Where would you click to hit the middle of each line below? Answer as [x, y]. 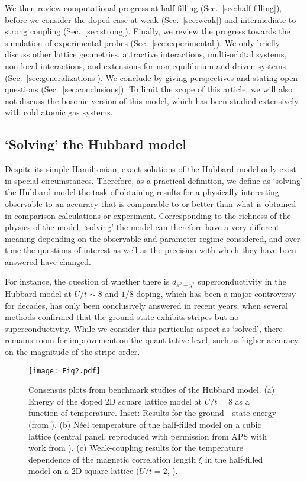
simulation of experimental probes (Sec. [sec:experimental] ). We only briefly [143, 42]
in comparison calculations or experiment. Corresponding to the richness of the [148, 215]
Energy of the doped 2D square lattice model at [115, 401]
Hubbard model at [38, 293]
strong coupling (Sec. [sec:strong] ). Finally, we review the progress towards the [148, 31]
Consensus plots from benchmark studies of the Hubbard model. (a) [152, 390]
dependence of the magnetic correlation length [112, 459]
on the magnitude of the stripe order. [72, 351]
